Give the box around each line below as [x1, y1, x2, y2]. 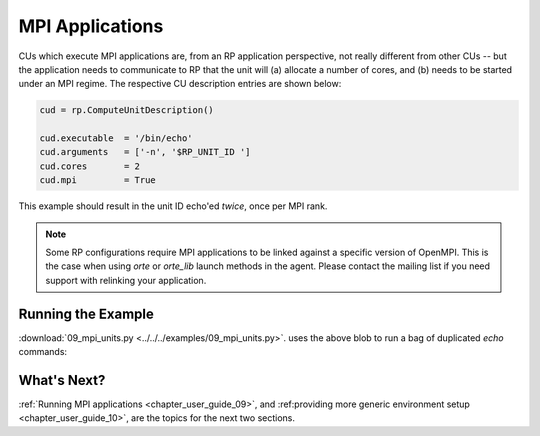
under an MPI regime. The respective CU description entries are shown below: [18, 78, 342, 90]
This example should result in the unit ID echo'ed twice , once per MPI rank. [18, 200, 328, 212]
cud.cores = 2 [39, 160, 140, 172]
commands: [18, 346, 68, 358]
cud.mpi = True [39, 175, 157, 186]
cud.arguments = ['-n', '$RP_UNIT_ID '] [39, 146, 251, 158]
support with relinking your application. [45, 274, 207, 286]
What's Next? [18, 371, 106, 389]
